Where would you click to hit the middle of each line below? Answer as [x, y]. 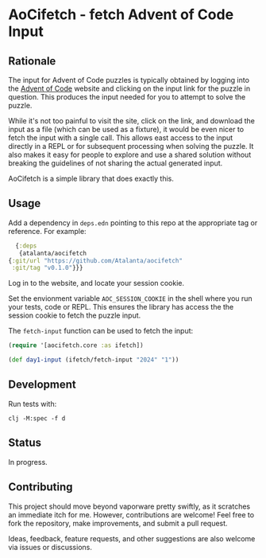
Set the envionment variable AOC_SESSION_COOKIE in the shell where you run [130, 299]
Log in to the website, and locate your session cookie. [96, 283]
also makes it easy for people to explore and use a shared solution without [130, 154]
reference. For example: [47, 231]
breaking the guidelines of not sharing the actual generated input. [116, 163]
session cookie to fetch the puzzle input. [75, 315]
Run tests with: [33, 404]
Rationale [32, 61]
